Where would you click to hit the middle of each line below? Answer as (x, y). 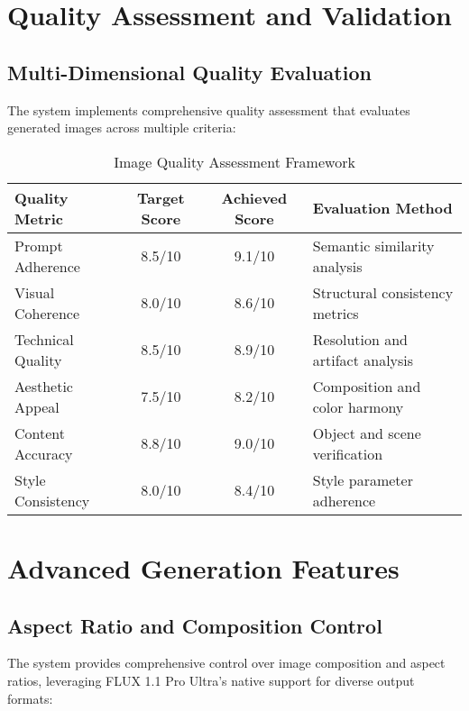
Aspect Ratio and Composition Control (195, 625)
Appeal (37, 406)
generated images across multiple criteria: (122, 128)
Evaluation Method (382, 208)
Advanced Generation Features (203, 567)
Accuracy (44, 453)
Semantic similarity (373, 245)
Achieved (254, 197)
